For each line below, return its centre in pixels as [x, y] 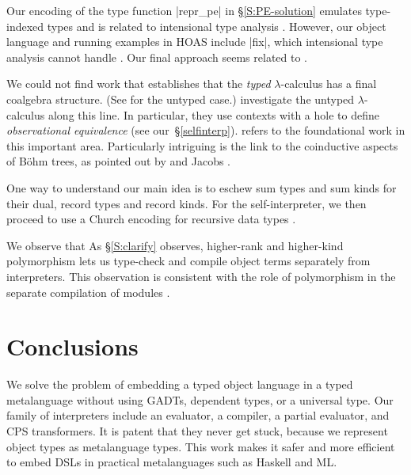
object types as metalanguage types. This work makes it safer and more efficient [201, 446]
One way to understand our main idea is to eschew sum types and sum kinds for [202, 187]
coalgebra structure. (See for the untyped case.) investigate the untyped [181, 99]
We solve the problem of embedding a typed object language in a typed [180, 384]
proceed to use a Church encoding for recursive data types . [151, 219]
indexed [25, 26]
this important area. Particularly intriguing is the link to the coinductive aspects [202, 145]
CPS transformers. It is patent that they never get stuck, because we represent [197, 431]
